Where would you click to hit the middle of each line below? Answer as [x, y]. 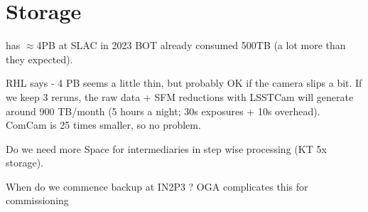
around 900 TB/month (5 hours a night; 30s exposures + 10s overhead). [163, 111]
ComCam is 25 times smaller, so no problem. [103, 125]
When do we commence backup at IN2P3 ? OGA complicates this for [157, 186]
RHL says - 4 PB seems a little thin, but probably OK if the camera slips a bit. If [184, 83]
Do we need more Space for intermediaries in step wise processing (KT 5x [166, 148]
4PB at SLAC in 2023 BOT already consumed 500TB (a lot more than [191, 45]
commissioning [37, 200]
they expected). [39, 59]
